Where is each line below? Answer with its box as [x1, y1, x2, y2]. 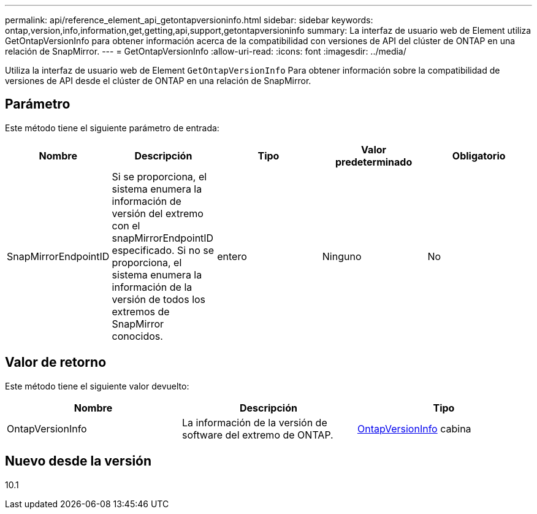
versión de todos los [112, 293, 206, 305]
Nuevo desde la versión [5, 453, 152, 469]
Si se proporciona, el [112, 170, 207, 183]
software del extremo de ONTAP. [181, 428, 333, 441]
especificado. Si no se [112, 244, 215, 256]
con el [112, 219, 140, 232]
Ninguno [322, 250, 362, 263]
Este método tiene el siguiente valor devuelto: [5, 380, 189, 391]
